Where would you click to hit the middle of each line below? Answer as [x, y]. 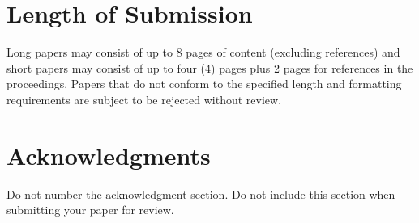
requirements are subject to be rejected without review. [144, 99]
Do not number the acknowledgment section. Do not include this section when [201, 194]
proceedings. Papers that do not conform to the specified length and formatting [204, 84]
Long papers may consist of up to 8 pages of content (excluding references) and [203, 52]
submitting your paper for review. [90, 210]
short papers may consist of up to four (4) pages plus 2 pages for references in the [210, 67]
